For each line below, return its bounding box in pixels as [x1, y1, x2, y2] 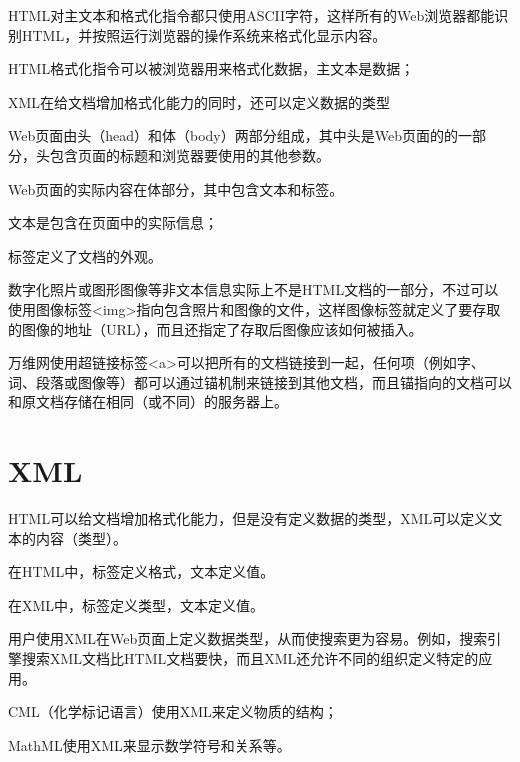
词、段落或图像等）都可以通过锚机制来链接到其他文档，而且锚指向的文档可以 [8, 371, 512, 392]
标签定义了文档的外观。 [8, 245, 162, 266]
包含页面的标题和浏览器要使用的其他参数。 [49, 144, 330, 165]
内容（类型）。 [35, 527, 127, 548]
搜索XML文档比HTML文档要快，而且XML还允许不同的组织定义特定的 [21, 648, 479, 668]
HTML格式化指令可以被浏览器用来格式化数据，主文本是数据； [8, 58, 415, 79]
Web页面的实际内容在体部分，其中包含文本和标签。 [8, 178, 344, 199]
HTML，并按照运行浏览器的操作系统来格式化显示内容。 [21, 24, 387, 45]
